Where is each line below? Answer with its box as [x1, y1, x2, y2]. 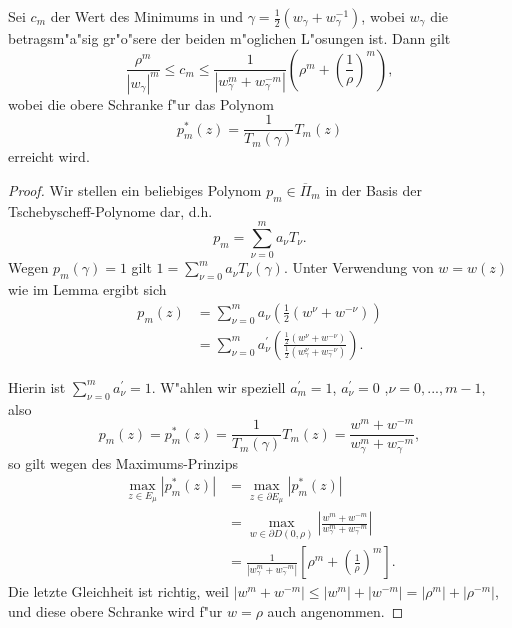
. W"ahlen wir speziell [151, 376, 286, 397]
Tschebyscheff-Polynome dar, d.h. [8, 200, 213, 221]
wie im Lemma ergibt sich [8, 279, 167, 300]
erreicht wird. [8, 146, 90, 167]
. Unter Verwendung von [283, 257, 434, 278]
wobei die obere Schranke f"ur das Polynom [8, 93, 274, 114]
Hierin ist [8, 376, 66, 397]
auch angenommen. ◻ [267, 600, 404, 621]
